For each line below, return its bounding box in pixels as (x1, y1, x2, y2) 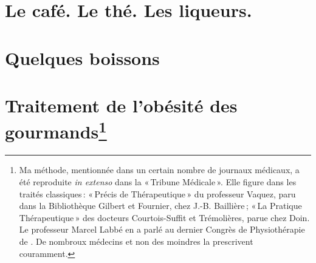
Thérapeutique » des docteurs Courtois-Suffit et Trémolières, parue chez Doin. (19, 211, 310, 224)
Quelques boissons (5, 45, 160, 70)
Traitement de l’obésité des (5, 92, 238, 117)
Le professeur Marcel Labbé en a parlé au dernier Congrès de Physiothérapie (19, 223, 305, 236)
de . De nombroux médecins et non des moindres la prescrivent (19, 234, 253, 247)
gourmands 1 (5, 117, 107, 144)
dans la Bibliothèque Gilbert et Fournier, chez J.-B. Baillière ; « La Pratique (19, 199, 302, 212)
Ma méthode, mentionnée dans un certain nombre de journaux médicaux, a (19, 163, 300, 176)
